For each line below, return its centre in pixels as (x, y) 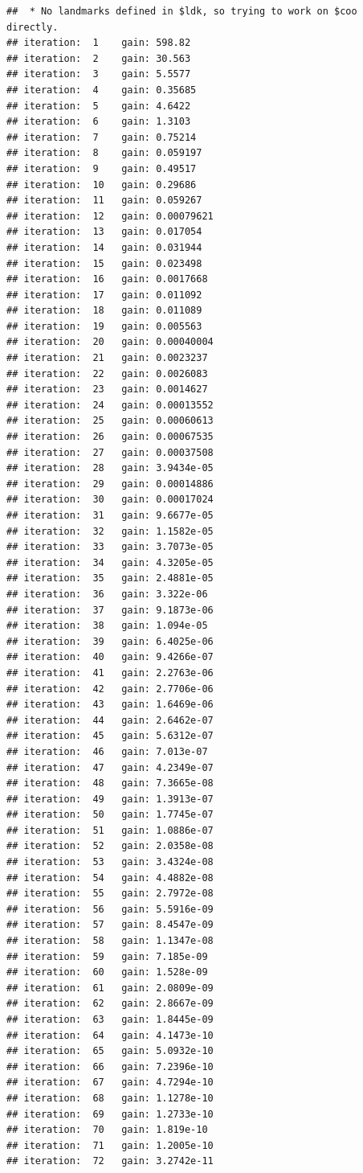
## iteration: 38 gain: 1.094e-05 (107, 626)
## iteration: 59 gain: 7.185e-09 (107, 956)
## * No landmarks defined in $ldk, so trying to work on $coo (182, 11)
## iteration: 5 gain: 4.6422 (99, 106)
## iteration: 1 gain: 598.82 (99, 43)
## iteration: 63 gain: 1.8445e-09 (110, 1019)
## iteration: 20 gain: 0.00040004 (110, 342)
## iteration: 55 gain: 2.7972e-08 (110, 894)
